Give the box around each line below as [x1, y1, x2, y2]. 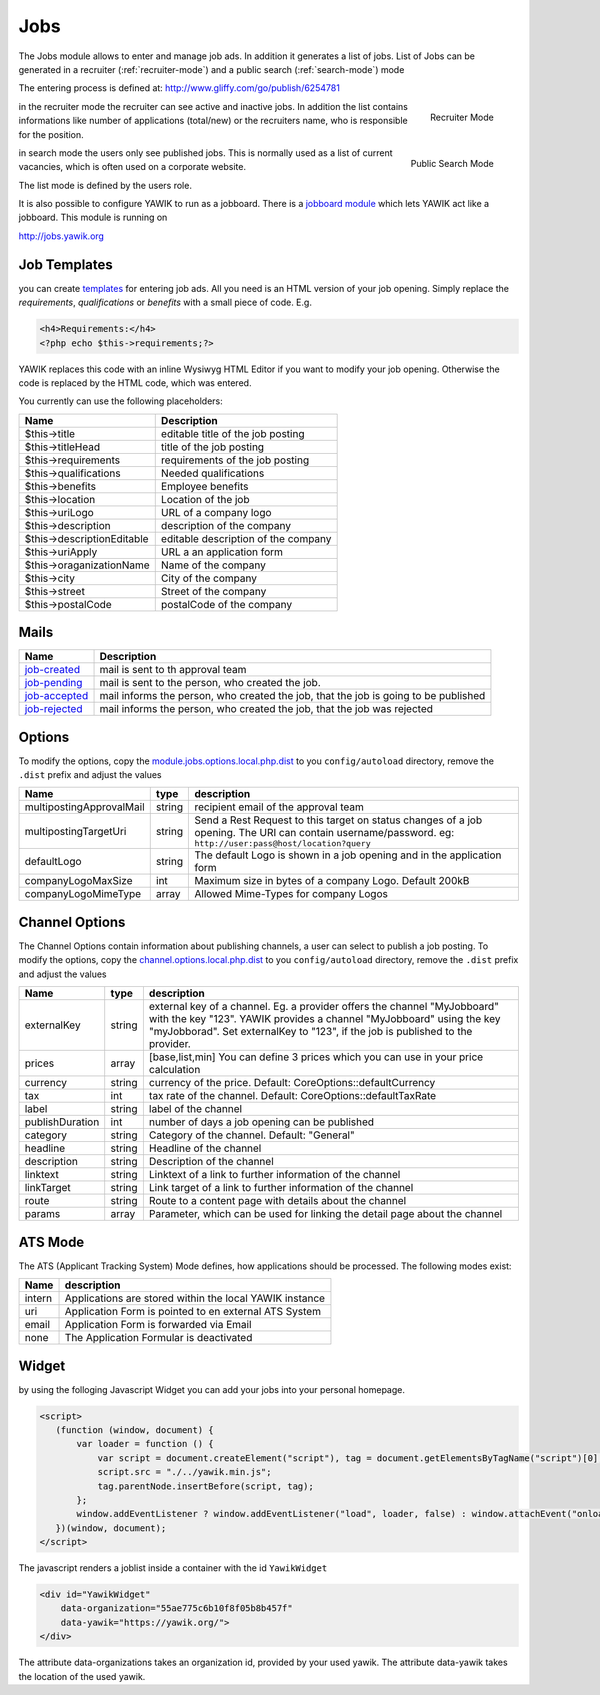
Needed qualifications [160, 466, 265, 480]
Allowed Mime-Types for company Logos [194, 887, 389, 901]
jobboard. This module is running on [18, 211, 168, 224]
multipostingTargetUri [24, 824, 127, 838]
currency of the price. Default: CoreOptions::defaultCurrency [148, 1076, 436, 1090]
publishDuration [24, 1115, 100, 1129]
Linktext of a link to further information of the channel [148, 1168, 401, 1182]
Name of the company [160, 558, 267, 572]
